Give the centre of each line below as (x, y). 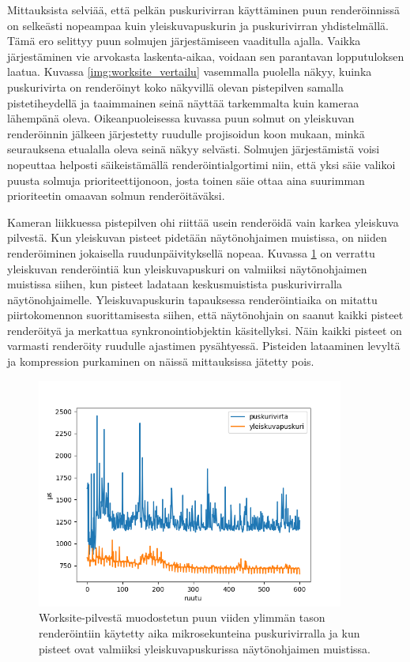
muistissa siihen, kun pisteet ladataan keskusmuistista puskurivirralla (175, 284)
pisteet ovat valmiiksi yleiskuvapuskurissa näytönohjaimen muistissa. (205, 648)
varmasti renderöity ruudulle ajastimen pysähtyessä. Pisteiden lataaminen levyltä (204, 346)
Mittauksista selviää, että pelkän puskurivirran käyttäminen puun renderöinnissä (203, 9)
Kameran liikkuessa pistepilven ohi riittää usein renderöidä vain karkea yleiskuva (203, 222)
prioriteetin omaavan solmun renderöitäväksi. (116, 196)
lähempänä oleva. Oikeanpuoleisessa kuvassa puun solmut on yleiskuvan (181, 118)
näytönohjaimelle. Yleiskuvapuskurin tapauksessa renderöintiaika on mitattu (192, 299)
